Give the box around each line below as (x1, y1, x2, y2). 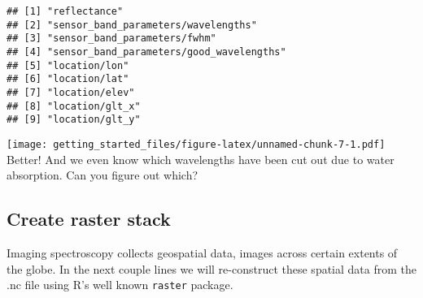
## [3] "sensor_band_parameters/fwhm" (7, 32, 216, 45)
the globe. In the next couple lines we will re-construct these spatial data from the (7, 260, 416, 277)
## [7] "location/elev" (7, 86, 135, 98)
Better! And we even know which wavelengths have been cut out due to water (7, 150, 395, 167)
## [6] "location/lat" (7, 73, 129, 85)
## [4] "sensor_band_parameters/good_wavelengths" (7, 45, 286, 58)
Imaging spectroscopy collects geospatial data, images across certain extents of (7, 244, 398, 261)
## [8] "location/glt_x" (7, 100, 141, 112)
